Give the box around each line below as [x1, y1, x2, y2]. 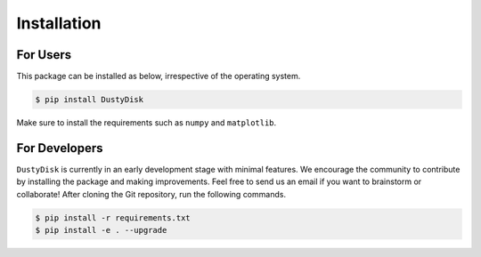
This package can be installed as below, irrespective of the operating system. [16, 71, 301, 82]
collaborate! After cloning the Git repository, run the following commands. [16, 189, 287, 199]
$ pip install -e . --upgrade [35, 225, 167, 236]
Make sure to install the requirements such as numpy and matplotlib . [16, 117, 277, 128]
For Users [16, 47, 72, 62]
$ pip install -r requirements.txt [35, 213, 191, 222]
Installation [16, 13, 102, 33]
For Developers [16, 141, 103, 156]
